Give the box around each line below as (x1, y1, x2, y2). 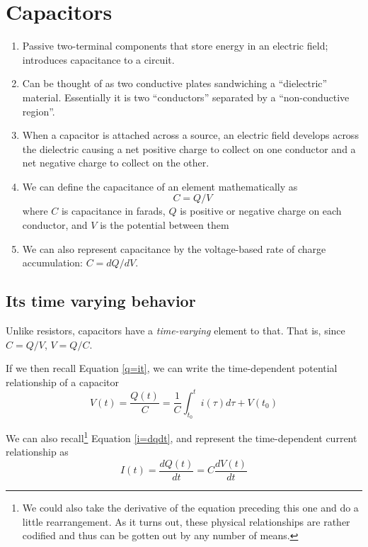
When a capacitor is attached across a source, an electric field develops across (22, 128, 359, 142)
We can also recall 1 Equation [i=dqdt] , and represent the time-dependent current (6, 429, 357, 445)
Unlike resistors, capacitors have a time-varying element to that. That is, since (6, 323, 345, 338)
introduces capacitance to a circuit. (22, 52, 175, 67)
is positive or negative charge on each (180, 203, 342, 218)
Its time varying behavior (6, 290, 196, 312)
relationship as (6, 444, 69, 459)
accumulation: (22, 255, 83, 270)
